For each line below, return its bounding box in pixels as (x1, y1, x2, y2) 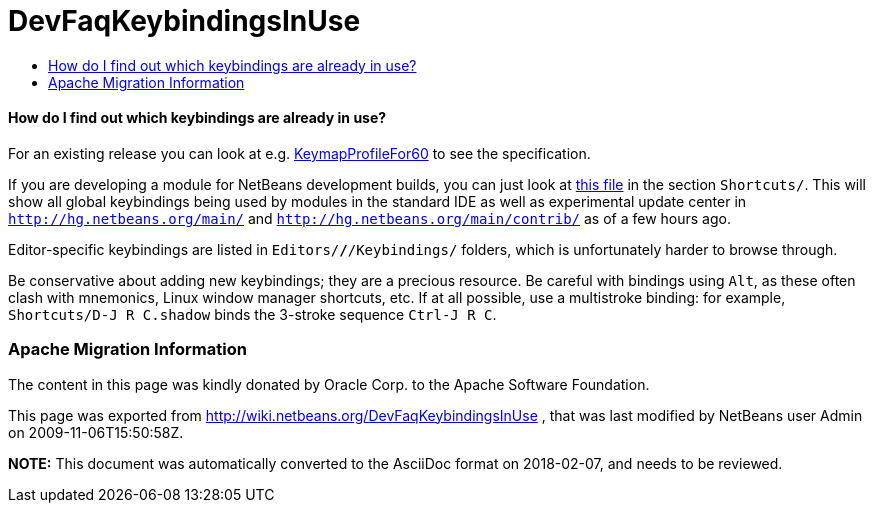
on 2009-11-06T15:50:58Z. (8, 423, 184, 441)
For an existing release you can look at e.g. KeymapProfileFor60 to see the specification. (8, 144, 591, 162)
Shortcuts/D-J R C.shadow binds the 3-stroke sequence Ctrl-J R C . (8, 305, 497, 323)
